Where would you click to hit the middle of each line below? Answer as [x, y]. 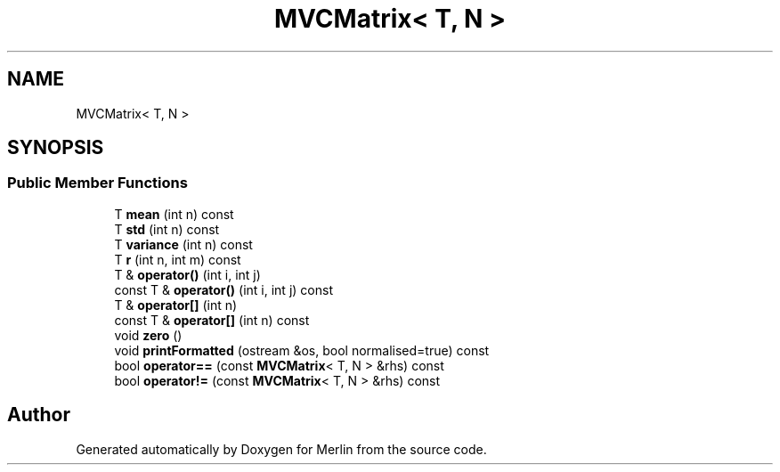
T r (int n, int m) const [178, 259]
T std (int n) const [167, 229]
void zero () [148, 335]
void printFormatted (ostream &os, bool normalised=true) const [302, 350]
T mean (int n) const [174, 214]
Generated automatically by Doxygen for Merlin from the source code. [281, 449]
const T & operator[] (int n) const [212, 320]
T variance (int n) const [183, 244]
